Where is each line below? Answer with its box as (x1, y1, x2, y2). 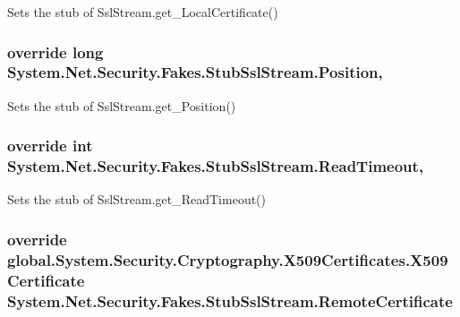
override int (7, 134, 93, 157)
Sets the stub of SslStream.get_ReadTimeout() (7, 190, 267, 209)
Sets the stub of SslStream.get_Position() (7, 96, 236, 115)
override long (7, 40, 104, 63)
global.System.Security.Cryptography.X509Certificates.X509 (7, 248, 448, 270)
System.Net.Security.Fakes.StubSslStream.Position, (7, 61, 383, 83)
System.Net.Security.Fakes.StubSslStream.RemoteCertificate (7, 289, 453, 312)
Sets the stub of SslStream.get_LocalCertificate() (7, 3, 278, 21)
